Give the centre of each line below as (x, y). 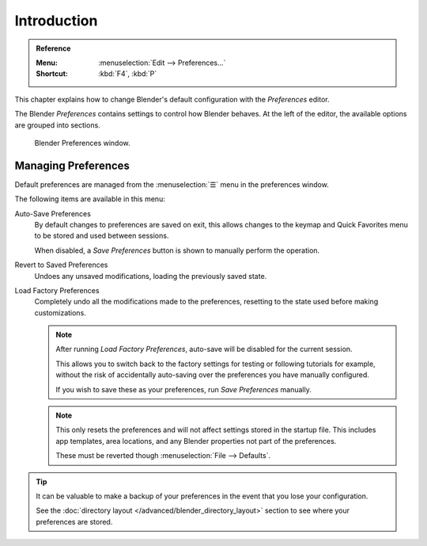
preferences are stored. (74, 521)
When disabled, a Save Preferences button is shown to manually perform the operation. (177, 250)
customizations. (60, 312)
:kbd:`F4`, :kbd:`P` (128, 74)
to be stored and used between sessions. (102, 236)
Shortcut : (52, 74)
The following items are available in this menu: (90, 199)
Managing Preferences (72, 165)
